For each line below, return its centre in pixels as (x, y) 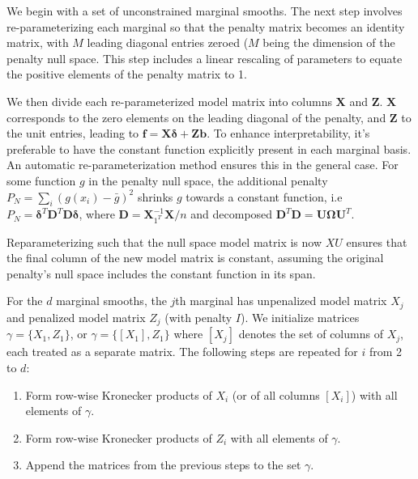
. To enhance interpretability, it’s (288, 133)
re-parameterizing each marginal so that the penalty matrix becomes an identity (206, 26)
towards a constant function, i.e (264, 196)
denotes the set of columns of (311, 334)
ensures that (377, 242)
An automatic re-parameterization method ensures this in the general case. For (203, 165)
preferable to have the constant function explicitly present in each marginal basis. (209, 148)
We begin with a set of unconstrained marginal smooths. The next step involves (205, 11)
